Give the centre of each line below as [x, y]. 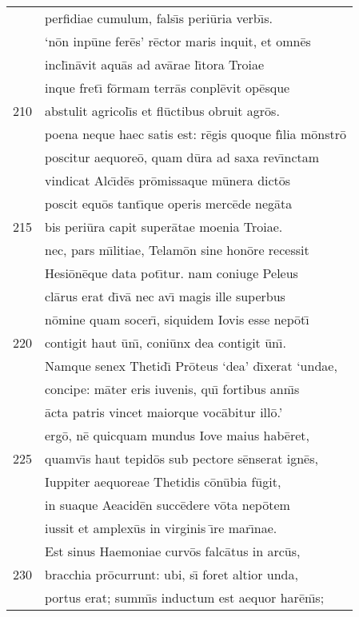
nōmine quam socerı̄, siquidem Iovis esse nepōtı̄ [177, 319]
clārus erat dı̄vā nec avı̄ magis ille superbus [165, 296]
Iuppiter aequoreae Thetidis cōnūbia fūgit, [163, 482]
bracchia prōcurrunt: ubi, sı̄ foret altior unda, [172, 574]
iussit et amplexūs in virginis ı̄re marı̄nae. [161, 528]
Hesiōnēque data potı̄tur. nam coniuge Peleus [172, 273]
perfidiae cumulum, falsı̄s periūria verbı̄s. [159, 18]
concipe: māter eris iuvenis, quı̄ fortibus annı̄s [172, 389]
